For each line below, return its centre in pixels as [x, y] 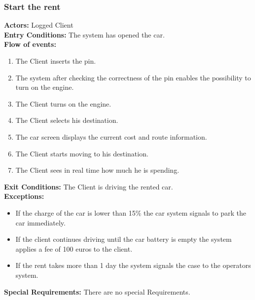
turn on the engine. [45, 87]
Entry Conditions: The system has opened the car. [84, 34]
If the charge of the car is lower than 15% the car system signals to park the [131, 212]
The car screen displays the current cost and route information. [111, 136]
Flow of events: [30, 44]
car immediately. [40, 222]
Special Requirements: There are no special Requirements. [97, 291]
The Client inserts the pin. [56, 61]
